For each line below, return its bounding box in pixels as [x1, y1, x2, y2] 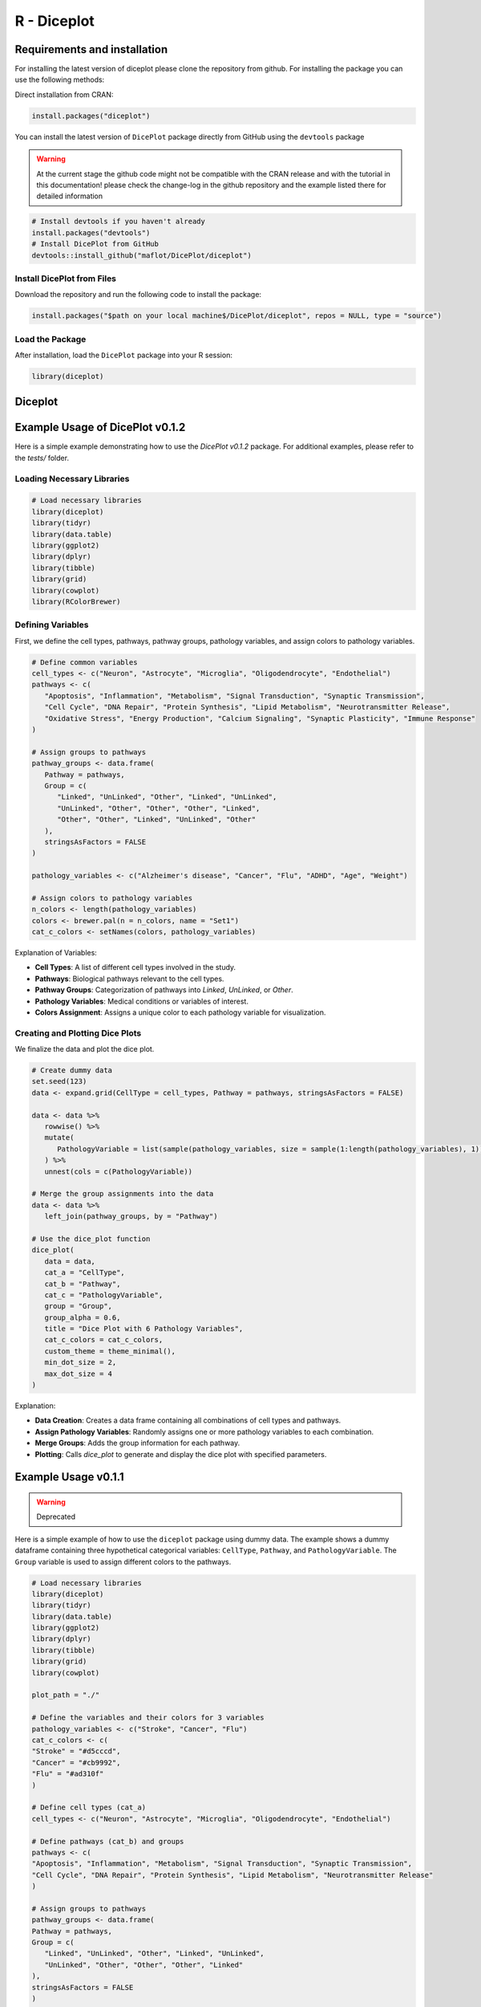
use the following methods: [14, 75, 105, 84]
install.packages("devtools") [31, 228, 151, 237]
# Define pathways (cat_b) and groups [31, 1837, 184, 1846]
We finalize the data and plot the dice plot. [14, 1044, 155, 1054]
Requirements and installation [14, 43, 168, 56]
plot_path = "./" [31, 1691, 100, 1700]
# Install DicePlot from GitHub [31, 239, 160, 249]
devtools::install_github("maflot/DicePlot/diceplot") [31, 250, 252, 260]
